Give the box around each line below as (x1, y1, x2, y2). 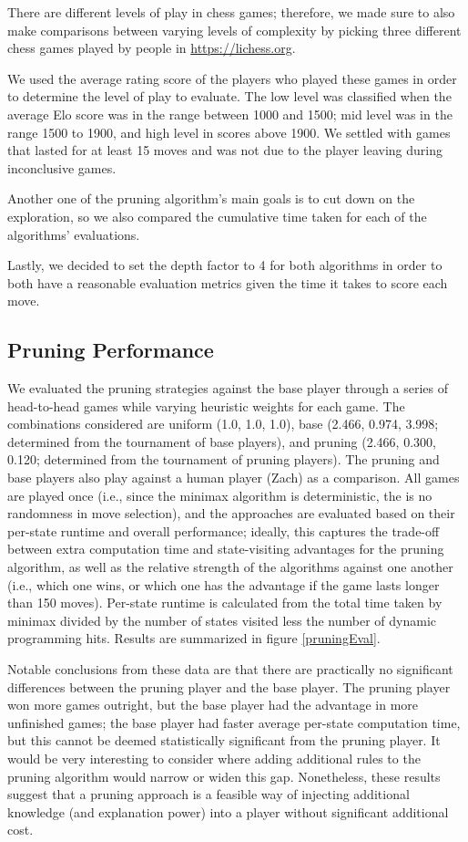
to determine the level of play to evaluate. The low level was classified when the (7, 87, 452, 106)
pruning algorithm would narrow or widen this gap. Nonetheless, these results (7, 766, 441, 785)
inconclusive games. (7, 158, 117, 177)
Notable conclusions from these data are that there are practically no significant (7, 660, 453, 679)
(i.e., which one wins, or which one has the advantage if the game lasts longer (7, 575, 440, 594)
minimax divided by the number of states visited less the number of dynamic (7, 610, 437, 629)
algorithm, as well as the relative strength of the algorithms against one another (7, 557, 453, 577)
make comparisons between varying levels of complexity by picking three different (7, 20, 462, 39)
